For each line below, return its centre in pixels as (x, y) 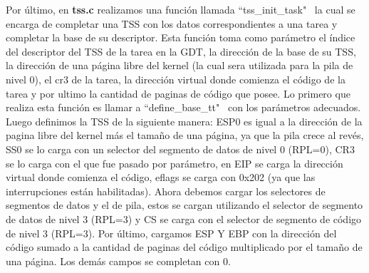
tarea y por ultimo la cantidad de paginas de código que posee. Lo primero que (178, 93)
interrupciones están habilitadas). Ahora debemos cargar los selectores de (166, 191)
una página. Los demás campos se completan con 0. (118, 261)
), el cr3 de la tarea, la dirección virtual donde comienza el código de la (190, 79)
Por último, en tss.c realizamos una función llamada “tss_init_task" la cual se (181, 9)
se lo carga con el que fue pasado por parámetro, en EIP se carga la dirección (175, 163)
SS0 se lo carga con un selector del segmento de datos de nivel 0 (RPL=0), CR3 (180, 149)
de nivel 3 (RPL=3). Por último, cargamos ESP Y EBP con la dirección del (171, 233)
